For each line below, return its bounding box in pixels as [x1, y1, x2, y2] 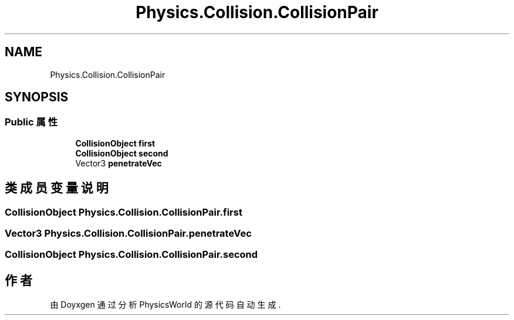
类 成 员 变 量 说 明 [5, 181, 109, 196]
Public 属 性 [5, 116, 58, 128]
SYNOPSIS [5, 90, 69, 105]
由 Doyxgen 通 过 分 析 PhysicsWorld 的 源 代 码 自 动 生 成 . [50, 299, 281, 310]
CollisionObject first [75, 138, 155, 148]
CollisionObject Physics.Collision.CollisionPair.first [5, 206, 242, 218]
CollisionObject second [75, 148, 168, 158]
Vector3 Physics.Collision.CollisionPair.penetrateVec [5, 227, 252, 240]
